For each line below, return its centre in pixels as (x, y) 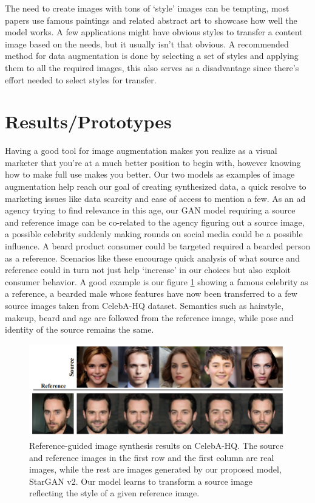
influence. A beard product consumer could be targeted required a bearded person (158, 246)
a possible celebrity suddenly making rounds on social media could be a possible (154, 234)
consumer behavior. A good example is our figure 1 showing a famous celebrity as (157, 281)
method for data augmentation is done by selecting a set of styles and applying (152, 56)
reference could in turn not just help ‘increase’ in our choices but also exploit (148, 270)
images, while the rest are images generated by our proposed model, (155, 469)
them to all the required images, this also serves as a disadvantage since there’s (152, 67)
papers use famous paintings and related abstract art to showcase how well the (151, 20)
